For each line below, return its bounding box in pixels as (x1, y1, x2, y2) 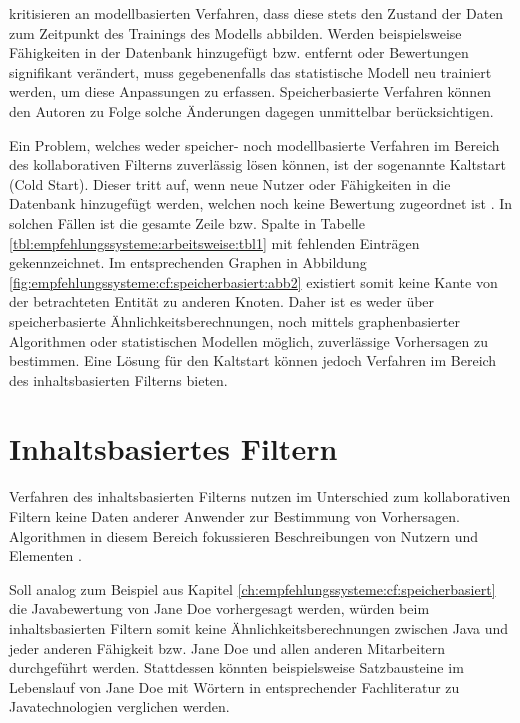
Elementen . (9, 545, 82, 566)
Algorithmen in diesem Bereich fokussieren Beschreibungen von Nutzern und (9, 525, 479, 546)
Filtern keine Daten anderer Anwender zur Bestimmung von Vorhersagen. (9, 506, 460, 526)
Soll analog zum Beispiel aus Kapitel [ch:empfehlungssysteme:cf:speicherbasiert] (9, 578, 496, 599)
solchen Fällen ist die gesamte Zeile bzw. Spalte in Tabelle (9, 212, 365, 233)
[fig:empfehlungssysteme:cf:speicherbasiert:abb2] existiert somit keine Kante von (9, 271, 498, 292)
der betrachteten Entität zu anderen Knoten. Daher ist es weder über (9, 291, 435, 312)
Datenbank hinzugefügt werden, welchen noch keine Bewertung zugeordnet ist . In (9, 193, 513, 214)
